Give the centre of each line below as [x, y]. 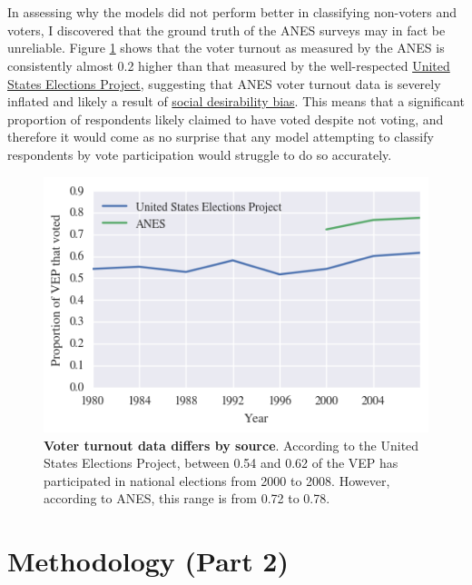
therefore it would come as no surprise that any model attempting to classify [221, 137]
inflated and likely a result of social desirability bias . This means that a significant [236, 101]
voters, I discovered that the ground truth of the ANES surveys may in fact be [226, 30]
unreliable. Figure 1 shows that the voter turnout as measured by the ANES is [226, 48]
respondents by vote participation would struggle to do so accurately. [200, 154]
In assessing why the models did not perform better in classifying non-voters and [232, 12]
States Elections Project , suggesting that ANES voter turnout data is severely [224, 83]
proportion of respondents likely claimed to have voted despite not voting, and [226, 119]
